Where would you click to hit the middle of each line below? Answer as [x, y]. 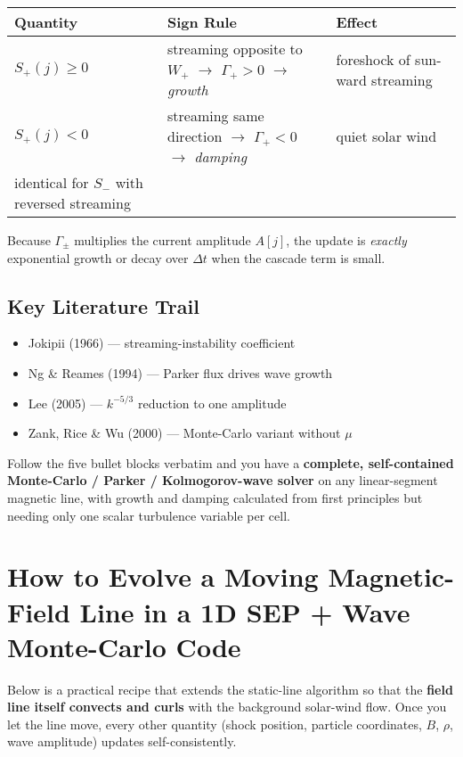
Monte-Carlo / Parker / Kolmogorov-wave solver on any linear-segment [223, 480]
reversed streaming [73, 203]
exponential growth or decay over [98, 257]
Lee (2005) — [65, 403]
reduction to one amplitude [212, 403]
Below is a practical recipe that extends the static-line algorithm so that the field [230, 689]
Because [29, 240]
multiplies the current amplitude [162, 240]
